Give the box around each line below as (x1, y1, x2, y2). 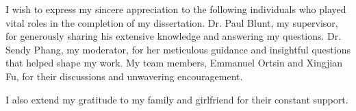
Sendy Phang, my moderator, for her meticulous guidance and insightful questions (5, 42, 351, 56)
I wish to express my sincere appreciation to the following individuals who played (5, 2, 346, 16)
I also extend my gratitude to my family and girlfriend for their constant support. (5, 92, 348, 106)
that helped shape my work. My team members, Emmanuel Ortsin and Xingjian (5, 56, 343, 70)
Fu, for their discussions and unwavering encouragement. (5, 69, 243, 83)
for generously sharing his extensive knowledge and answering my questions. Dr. (5, 29, 342, 43)
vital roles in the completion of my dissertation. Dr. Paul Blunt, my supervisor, (5, 15, 338, 29)
